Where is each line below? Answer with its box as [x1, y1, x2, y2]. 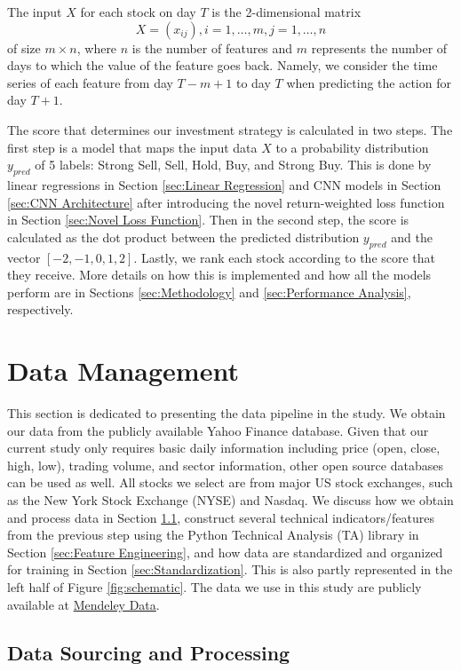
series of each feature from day [7, 73, 173, 91]
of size [7, 38, 41, 57]
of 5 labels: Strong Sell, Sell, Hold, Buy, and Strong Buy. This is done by [35, 155, 432, 174]
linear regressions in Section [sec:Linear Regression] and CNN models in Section [7, 175, 441, 193]
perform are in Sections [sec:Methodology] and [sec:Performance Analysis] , [7, 282, 411, 301]
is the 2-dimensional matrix [211, 3, 362, 20]
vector [7, 248, 41, 266]
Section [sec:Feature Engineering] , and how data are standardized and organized [7, 542, 443, 561]
